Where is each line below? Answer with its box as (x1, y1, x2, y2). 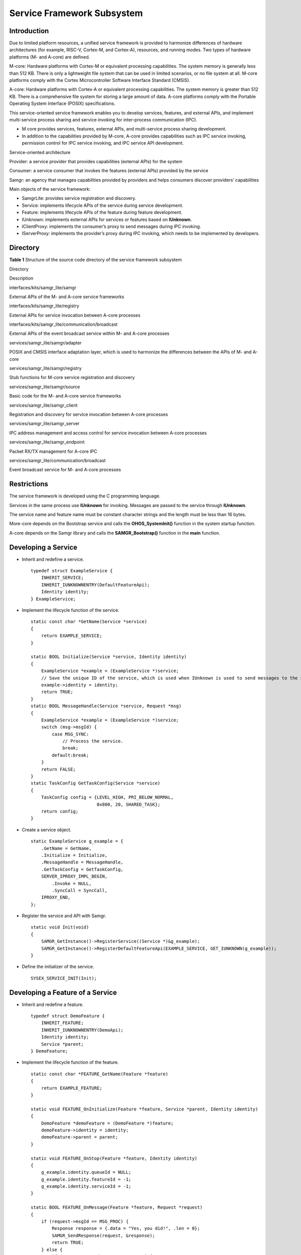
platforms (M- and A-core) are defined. (9, 54, 90, 60)
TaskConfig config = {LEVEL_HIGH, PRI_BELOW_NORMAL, (41, 795, 174, 800)
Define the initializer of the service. (22, 964, 94, 970)
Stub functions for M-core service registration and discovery (9, 374, 135, 381)
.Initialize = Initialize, (41, 852, 108, 858)
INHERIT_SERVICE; (41, 575, 84, 581)
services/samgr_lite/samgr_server (9, 421, 80, 427)
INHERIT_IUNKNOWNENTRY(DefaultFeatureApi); (41, 582, 150, 587)
